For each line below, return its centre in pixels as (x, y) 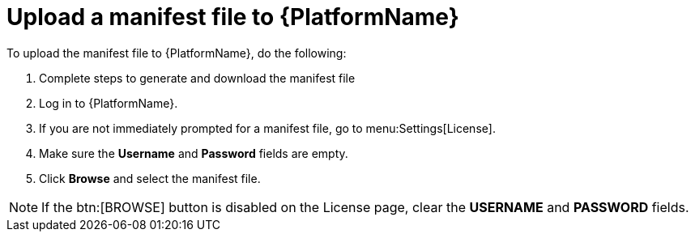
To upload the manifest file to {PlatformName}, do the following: (177, 53)
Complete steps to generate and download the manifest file (197, 78)
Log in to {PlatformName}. (109, 103)
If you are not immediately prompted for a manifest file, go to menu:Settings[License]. (267, 128)
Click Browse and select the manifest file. (150, 178)
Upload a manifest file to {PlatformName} (233, 17)
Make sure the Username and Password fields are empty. (194, 153)
